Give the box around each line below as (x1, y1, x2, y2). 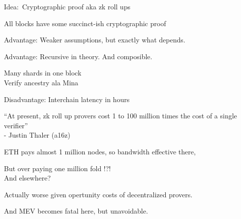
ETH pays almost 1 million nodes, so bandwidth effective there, (4, 146, 196, 156)
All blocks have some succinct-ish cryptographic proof (4, 18, 166, 28)
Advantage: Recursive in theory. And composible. (4, 51, 152, 61)
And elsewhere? (4, 173, 51, 183)
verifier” (4, 120, 28, 130)
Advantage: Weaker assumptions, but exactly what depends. (4, 35, 185, 45)
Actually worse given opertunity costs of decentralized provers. (4, 189, 193, 199)
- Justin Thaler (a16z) (4, 130, 70, 140)
